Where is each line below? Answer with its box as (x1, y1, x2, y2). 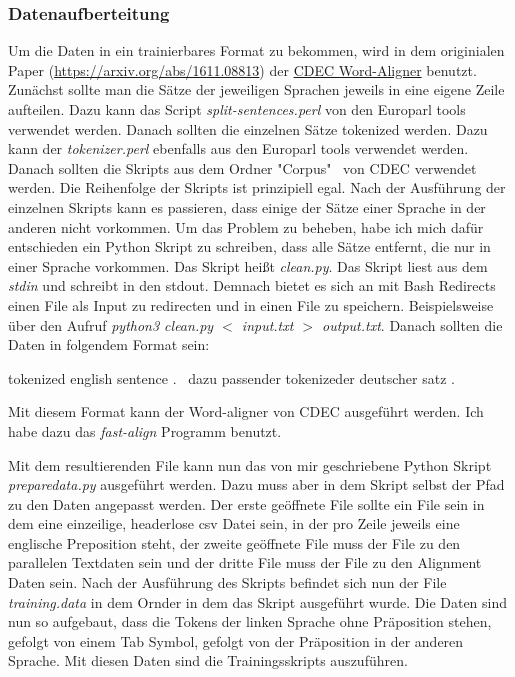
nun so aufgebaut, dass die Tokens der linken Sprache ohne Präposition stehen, (8, 611, 492, 632)
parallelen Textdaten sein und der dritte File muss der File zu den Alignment (8, 552, 482, 573)
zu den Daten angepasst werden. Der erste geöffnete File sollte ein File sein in (8, 493, 485, 514)
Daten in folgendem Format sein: (8, 334, 210, 355)
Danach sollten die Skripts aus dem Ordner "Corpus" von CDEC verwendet (8, 157, 477, 178)
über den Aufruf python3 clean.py (8, 314, 214, 335)
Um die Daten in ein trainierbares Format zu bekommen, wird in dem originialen (8, 40, 505, 61)
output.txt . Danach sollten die (322, 314, 503, 335)
